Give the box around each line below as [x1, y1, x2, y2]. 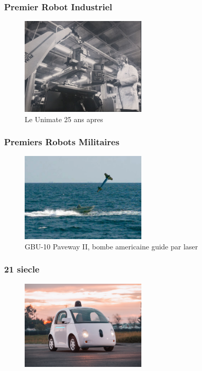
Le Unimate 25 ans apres [25, 113, 103, 124]
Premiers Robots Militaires [4, 135, 120, 148]
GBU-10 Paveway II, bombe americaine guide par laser [25, 241, 198, 251]
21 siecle [4, 263, 40, 276]
